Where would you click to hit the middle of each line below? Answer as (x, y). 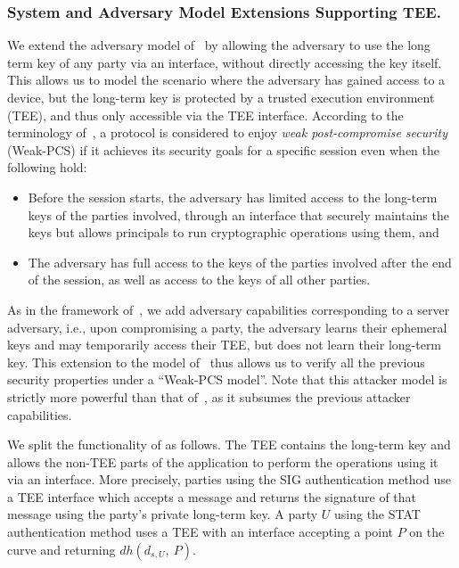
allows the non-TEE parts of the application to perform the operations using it (223, 461)
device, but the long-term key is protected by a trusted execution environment (221, 97)
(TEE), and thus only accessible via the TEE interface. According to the (205, 115)
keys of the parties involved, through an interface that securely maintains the (238, 214)
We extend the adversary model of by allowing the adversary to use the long (219, 45)
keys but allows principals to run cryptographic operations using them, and (234, 232)
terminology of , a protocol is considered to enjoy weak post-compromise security (227, 132)
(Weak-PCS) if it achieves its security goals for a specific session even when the (223, 149)
